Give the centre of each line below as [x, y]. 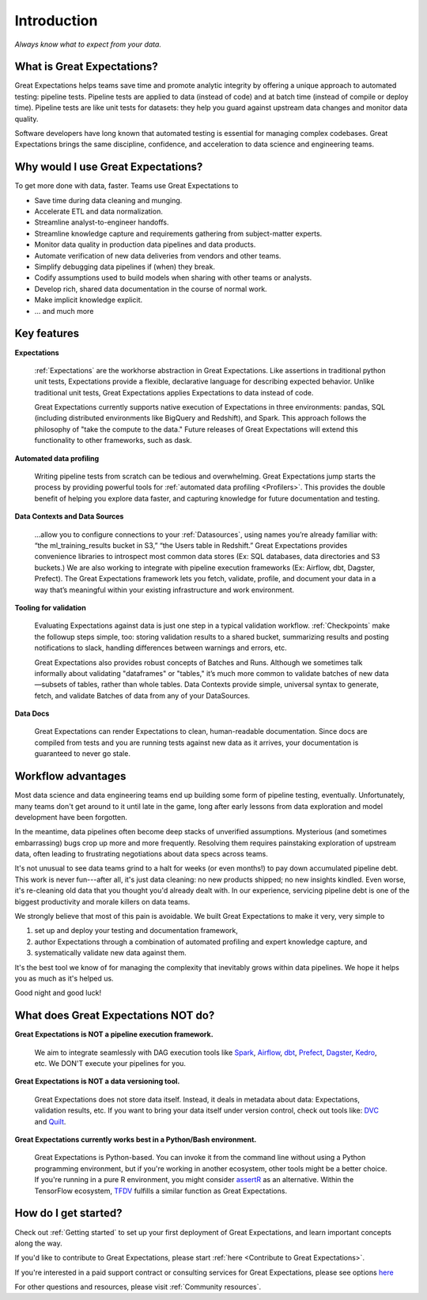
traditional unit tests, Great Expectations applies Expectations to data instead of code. [174, 392]
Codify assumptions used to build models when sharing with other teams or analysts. [173, 278]
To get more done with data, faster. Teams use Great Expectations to [127, 186]
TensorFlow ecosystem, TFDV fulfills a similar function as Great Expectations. [161, 1191]
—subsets [51, 685]
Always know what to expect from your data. [88, 44]
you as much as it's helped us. [64, 978]
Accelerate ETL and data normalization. [99, 212]
